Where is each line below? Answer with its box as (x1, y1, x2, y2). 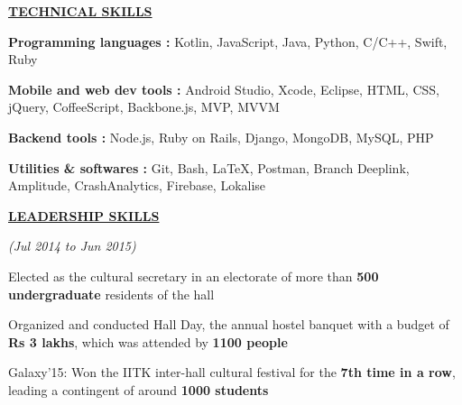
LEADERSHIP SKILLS (8, 206, 160, 225)
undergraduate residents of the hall (8, 284, 215, 303)
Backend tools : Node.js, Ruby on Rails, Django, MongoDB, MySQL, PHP (8, 127, 434, 146)
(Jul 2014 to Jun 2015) (8, 236, 136, 255)
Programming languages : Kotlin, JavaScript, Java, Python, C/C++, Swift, (8, 32, 448, 51)
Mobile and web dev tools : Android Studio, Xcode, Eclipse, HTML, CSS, (8, 79, 439, 98)
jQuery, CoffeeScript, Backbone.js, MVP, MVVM (8, 97, 280, 116)
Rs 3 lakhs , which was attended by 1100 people (8, 332, 288, 351)
